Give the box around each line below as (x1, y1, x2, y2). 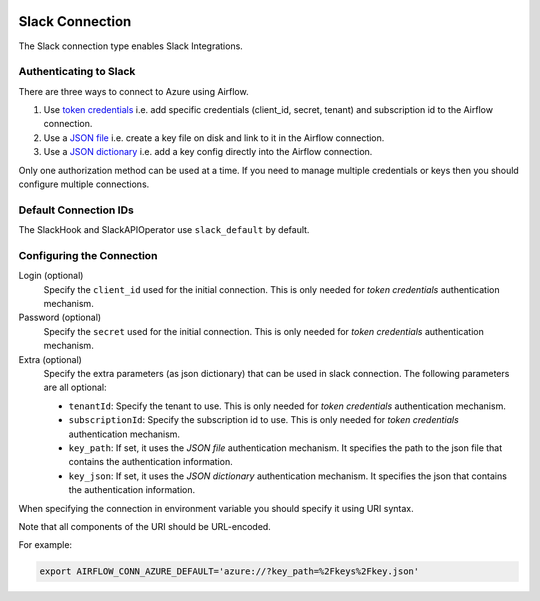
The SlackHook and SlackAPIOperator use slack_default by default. (18, 224, 310, 236)
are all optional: (43, 381, 107, 394)
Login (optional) (18, 270, 84, 282)
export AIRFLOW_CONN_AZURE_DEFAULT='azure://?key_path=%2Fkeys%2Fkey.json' (39, 566, 420, 577)
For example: (18, 539, 73, 551)
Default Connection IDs (18, 203, 134, 217)
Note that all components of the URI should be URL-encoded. (18, 520, 272, 532)
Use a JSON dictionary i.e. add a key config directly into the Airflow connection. (43, 146, 373, 158)
